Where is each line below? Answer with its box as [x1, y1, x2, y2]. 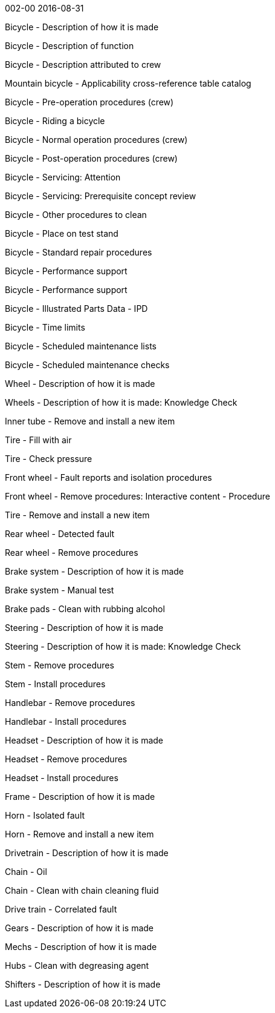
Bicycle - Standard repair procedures [5, 247, 152, 257]
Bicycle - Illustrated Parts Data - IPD [5, 303, 148, 314]
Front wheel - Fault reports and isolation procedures [5, 472, 212, 483]
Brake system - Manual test [5, 585, 114, 595]
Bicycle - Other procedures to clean [5, 210, 147, 220]
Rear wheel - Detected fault [5, 529, 115, 539]
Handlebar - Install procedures [5, 716, 127, 727]
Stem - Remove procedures [5, 660, 114, 670]
